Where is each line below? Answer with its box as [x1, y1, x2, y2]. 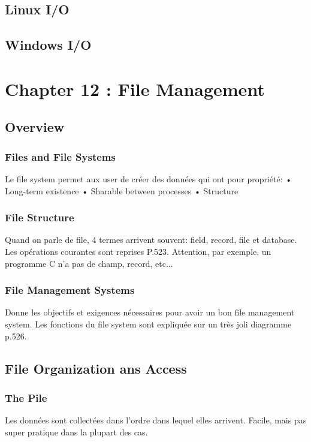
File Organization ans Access [5, 359, 187, 377]
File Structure [5, 210, 74, 225]
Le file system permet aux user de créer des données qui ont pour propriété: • [5, 172, 292, 185]
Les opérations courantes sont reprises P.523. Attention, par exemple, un [5, 245, 271, 257]
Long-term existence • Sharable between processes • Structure [5, 184, 238, 197]
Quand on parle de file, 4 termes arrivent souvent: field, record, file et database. [5, 233, 297, 246]
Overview [5, 118, 65, 136]
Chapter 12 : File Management [5, 76, 265, 101]
